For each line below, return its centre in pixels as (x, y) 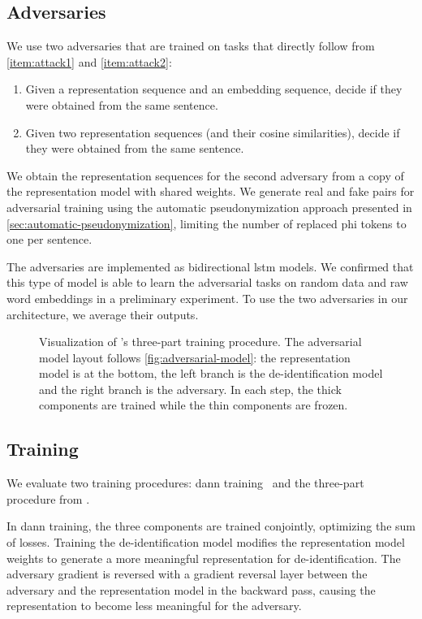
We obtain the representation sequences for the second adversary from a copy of (205, 175)
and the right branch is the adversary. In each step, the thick (190, 389)
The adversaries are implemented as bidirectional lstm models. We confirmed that (210, 266)
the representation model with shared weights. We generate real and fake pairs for (211, 191)
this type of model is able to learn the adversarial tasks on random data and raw (207, 282)
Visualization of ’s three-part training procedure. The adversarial (200, 342)
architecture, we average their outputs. (103, 314)
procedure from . (48, 498)
